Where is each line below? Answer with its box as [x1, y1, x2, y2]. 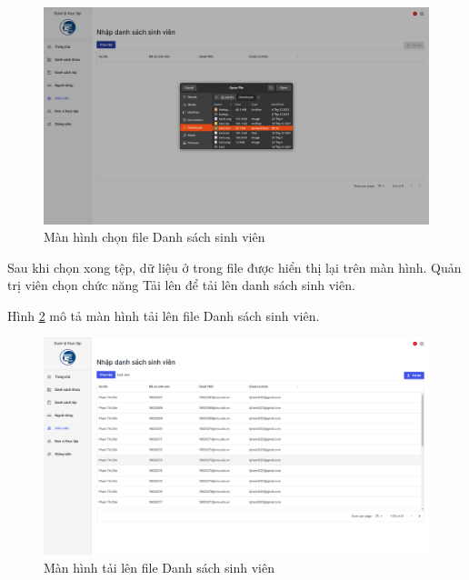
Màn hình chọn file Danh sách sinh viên [44, 227, 265, 246]
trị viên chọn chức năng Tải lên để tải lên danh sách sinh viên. [7, 275, 355, 295]
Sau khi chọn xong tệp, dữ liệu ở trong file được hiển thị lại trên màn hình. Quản [7, 257, 462, 276]
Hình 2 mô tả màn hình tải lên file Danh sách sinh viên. [7, 305, 320, 325]
